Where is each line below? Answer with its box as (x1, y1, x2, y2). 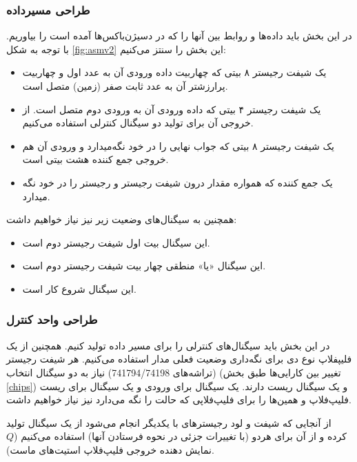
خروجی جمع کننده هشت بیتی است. (22, 152, 169, 166)
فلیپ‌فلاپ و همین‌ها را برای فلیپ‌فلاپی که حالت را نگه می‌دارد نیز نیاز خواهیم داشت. (6, 392, 351, 407)
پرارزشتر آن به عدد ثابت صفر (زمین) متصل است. (22, 79, 228, 93)
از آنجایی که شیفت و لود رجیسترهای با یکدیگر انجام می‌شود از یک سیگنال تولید (6, 415, 331, 430)
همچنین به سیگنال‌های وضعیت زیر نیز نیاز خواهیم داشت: (6, 212, 237, 227)
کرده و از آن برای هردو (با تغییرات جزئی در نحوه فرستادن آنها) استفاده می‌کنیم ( (14, 429, 347, 443)
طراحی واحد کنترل (6, 311, 98, 328)
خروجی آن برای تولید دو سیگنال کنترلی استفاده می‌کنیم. (22, 115, 254, 130)
